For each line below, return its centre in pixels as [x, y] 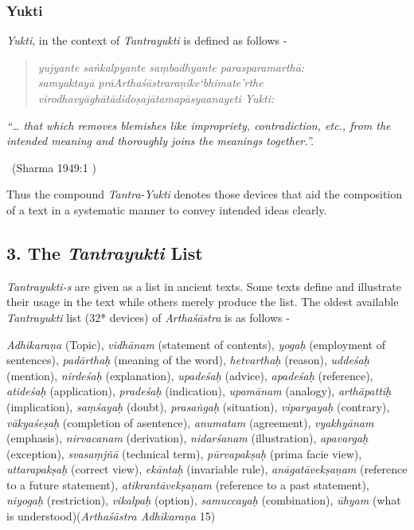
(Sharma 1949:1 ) [54, 167]
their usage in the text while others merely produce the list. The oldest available [203, 302]
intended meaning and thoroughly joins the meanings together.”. [160, 141]
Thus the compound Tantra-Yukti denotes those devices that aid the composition [205, 194]
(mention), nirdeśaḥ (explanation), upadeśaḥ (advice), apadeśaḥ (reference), [190, 375]
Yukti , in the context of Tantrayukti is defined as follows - [147, 40]
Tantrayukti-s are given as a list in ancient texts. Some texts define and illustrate [204, 286]
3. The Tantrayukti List [105, 252]
